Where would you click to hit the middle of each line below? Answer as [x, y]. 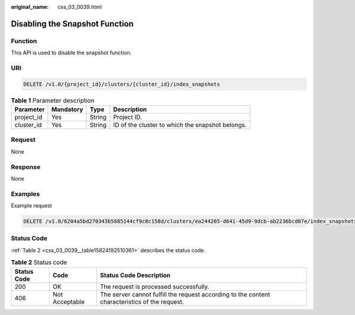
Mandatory [67, 109]
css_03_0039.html [80, 7]
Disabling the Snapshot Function [72, 24]
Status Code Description [135, 275]
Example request [32, 206]
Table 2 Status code [39, 262]
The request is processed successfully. [154, 287]
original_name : [30, 7]
